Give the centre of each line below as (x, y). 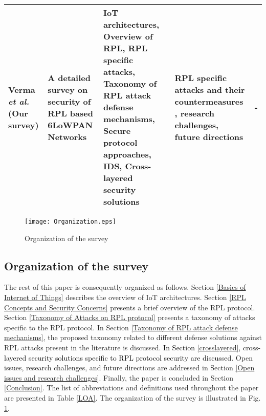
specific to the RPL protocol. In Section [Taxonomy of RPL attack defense (121, 327)
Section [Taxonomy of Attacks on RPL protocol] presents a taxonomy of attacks (130, 317)
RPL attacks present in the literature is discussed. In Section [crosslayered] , (123, 348)
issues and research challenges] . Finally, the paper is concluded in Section (119, 377)
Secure (117, 131)
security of (69, 101)
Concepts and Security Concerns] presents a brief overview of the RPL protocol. (130, 307)
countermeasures (209, 101)
